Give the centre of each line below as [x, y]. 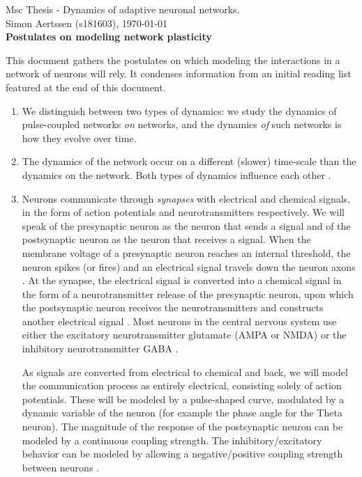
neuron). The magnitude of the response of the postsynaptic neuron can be [182, 427]
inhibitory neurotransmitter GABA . [100, 349]
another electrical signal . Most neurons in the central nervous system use [179, 321]
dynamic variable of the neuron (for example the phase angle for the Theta [182, 413]
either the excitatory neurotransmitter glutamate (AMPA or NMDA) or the [184, 335]
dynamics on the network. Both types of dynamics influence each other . [176, 174]
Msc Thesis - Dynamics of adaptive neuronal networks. [123, 9]
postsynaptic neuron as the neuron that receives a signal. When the [166, 239]
